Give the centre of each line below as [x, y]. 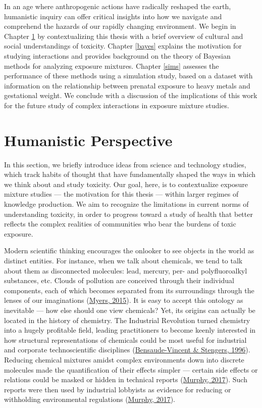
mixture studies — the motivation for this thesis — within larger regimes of [121, 194]
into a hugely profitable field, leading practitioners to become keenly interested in [130, 330]
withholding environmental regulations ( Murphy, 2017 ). [90, 399]
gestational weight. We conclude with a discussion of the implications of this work [131, 95]
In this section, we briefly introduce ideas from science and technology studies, [125, 164]
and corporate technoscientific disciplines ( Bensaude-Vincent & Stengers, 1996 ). [127, 350]
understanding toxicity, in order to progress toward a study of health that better [128, 214]
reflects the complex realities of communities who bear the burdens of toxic [120, 224]
